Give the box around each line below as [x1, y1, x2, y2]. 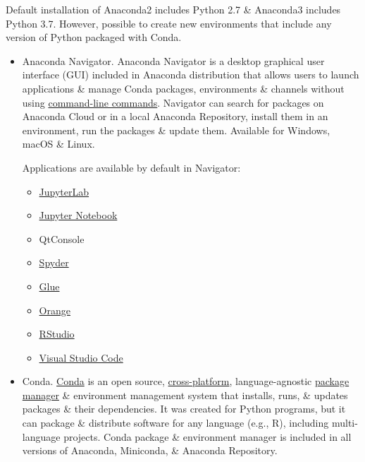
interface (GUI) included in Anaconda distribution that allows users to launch [22, 67, 359, 82]
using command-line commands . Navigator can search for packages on [22, 95, 324, 109]
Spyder [39, 255, 69, 270]
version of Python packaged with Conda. [6, 30, 182, 45]
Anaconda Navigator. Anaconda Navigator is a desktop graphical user [22, 53, 325, 68]
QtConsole [39, 231, 85, 246]
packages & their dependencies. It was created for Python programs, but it [22, 401, 346, 416]
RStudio [39, 326, 75, 341]
